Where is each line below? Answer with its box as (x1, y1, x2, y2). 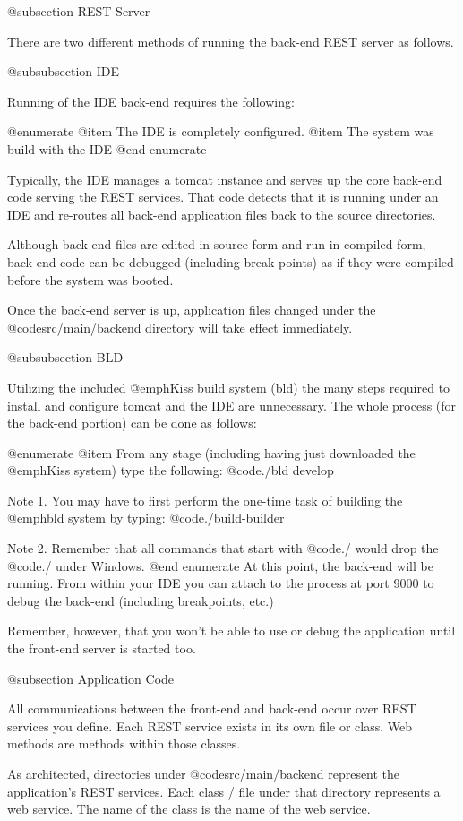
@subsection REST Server (7, 2, 150, 20)
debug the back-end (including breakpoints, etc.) (7, 591, 274, 609)
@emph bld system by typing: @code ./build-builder (7, 508, 285, 527)
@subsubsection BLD (7, 348, 124, 367)
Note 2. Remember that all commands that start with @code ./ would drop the (7, 539, 439, 557)
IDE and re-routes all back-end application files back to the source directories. (7, 204, 436, 223)
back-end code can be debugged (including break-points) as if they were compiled (7, 252, 454, 271)
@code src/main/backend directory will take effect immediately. (7, 317, 353, 336)
